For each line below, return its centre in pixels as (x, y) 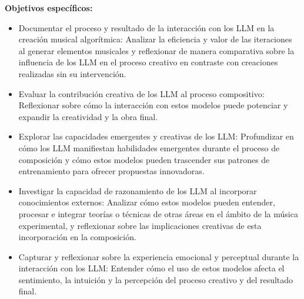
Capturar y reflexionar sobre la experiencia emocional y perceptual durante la (159, 256)
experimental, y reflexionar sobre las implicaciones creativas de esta (140, 225)
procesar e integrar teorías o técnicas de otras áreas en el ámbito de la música (158, 213)
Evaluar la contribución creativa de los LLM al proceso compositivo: (141, 93)
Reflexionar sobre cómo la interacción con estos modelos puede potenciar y (153, 105)
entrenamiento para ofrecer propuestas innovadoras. (111, 171)
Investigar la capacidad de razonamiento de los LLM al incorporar (138, 190)
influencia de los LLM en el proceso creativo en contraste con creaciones (148, 62)
